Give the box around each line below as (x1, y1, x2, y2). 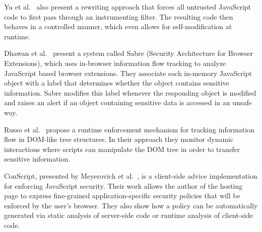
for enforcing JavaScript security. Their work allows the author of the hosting (4, 180, 243, 191)
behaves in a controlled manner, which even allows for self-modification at (4, 21, 232, 32)
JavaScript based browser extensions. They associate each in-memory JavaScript (4, 67, 252, 78)
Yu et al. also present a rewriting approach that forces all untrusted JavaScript (4, 2, 251, 12)
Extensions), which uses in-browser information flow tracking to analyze (4, 57, 226, 68)
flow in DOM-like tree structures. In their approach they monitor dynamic (4, 134, 234, 144)
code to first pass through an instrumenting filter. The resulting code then (4, 11, 233, 22)
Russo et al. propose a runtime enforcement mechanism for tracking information (4, 124, 254, 134)
